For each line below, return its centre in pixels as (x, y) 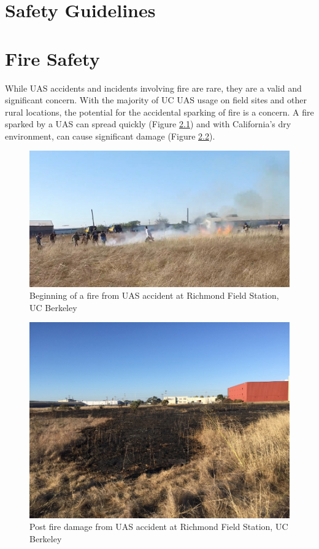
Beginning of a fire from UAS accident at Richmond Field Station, (154, 295)
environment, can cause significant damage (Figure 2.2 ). (110, 136)
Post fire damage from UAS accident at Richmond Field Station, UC (159, 527)
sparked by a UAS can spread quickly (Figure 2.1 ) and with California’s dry (148, 124)
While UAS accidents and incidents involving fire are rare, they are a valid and (153, 88)
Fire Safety (52, 58)
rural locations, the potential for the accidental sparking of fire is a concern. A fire (159, 112)
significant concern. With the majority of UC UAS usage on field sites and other (156, 100)
